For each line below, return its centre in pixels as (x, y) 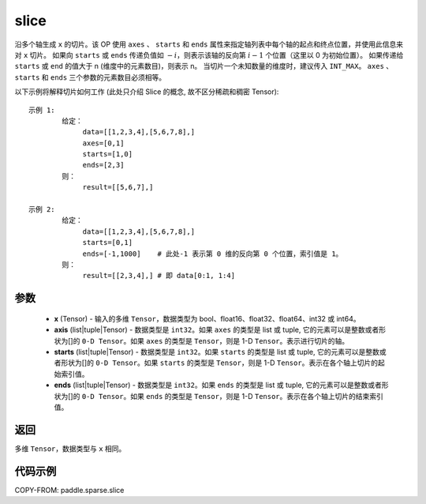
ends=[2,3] (103, 165)
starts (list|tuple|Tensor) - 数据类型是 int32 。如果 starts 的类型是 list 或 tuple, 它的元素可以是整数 (217, 352)
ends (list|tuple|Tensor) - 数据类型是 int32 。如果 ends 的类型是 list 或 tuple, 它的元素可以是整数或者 (218, 385)
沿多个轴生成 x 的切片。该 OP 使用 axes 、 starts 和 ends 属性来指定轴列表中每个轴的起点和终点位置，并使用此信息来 (209, 44)
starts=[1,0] (108, 154)
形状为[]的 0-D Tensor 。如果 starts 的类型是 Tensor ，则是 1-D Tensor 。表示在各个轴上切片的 (219, 363)
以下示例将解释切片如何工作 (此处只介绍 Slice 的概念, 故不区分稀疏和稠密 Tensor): (147, 92)
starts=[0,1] (108, 243)
